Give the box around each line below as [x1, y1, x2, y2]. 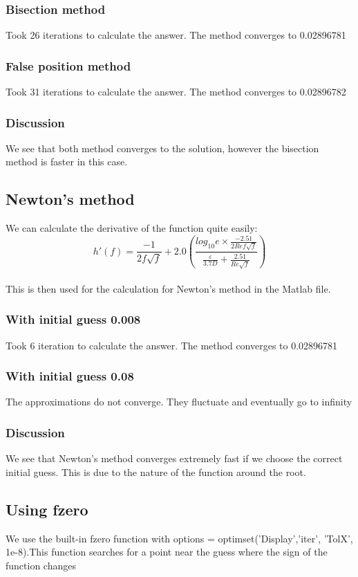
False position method [6, 57, 131, 74]
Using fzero [6, 498, 88, 520]
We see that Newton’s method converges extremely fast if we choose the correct [6, 451, 343, 466]
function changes [6, 558, 76, 572]
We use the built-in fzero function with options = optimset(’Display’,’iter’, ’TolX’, [6, 531, 353, 545]
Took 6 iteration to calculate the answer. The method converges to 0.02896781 [6, 338, 338, 352]
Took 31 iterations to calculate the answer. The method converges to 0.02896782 [6, 84, 346, 99]
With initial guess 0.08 [6, 367, 134, 385]
